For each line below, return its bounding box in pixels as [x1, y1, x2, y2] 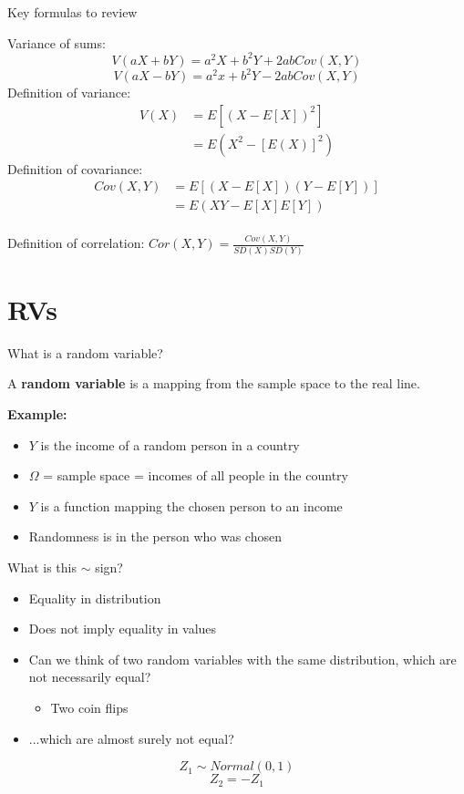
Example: [7, 405, 67, 424]
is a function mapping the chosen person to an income [40, 496, 343, 515]
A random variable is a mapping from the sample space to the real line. [7, 374, 420, 393]
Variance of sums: [7, 33, 106, 52]
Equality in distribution [28, 588, 161, 607]
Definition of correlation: [7, 233, 145, 253]
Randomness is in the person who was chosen [28, 527, 282, 546]
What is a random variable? [7, 343, 163, 362]
